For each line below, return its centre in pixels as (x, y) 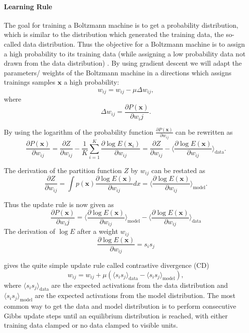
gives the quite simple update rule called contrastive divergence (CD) (107, 265)
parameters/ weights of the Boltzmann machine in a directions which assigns (118, 72)
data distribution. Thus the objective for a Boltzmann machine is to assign (134, 44)
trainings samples (30, 82)
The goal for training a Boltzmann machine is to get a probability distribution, (121, 25)
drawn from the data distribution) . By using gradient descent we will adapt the (123, 63)
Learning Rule (28, 6)
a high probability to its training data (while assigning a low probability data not (125, 53)
